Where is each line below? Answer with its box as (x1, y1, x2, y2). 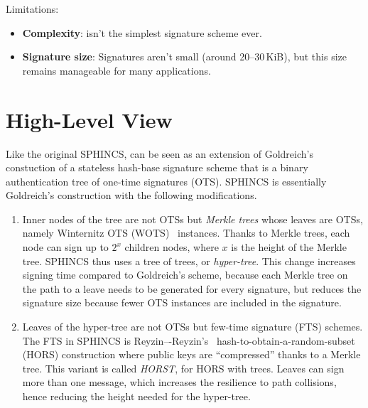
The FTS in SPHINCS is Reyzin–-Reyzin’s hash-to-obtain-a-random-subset (22, 333, 355, 348)
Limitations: (6, 1, 59, 16)
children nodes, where (124, 240, 219, 254)
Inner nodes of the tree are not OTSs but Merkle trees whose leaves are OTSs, (22, 211, 363, 226)
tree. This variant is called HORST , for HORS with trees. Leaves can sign (22, 360, 345, 375)
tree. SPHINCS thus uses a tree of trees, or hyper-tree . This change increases (22, 253, 356, 268)
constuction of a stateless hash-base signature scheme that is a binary (6, 160, 308, 175)
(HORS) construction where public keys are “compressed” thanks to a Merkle (22, 347, 361, 362)
